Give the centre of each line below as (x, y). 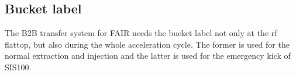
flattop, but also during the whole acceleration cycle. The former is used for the (147, 44)
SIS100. (18, 67)
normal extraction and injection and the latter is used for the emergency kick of (148, 56)
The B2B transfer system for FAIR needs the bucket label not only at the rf (141, 33)
